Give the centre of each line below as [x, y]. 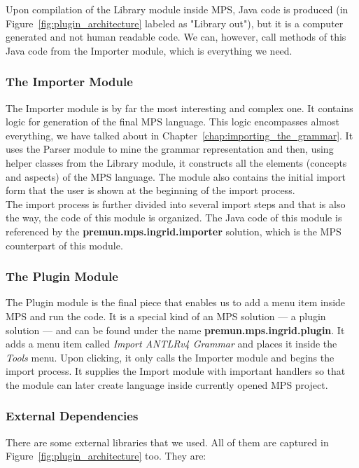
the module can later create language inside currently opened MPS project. [167, 384]
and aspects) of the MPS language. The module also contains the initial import [176, 176]
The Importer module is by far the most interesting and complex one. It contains [179, 108]
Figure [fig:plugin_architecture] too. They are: [106, 456]
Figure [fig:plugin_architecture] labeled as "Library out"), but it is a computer [175, 23]
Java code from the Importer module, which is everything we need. [149, 50]
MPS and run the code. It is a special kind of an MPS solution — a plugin [166, 316]
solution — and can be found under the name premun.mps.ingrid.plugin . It [175, 330]
